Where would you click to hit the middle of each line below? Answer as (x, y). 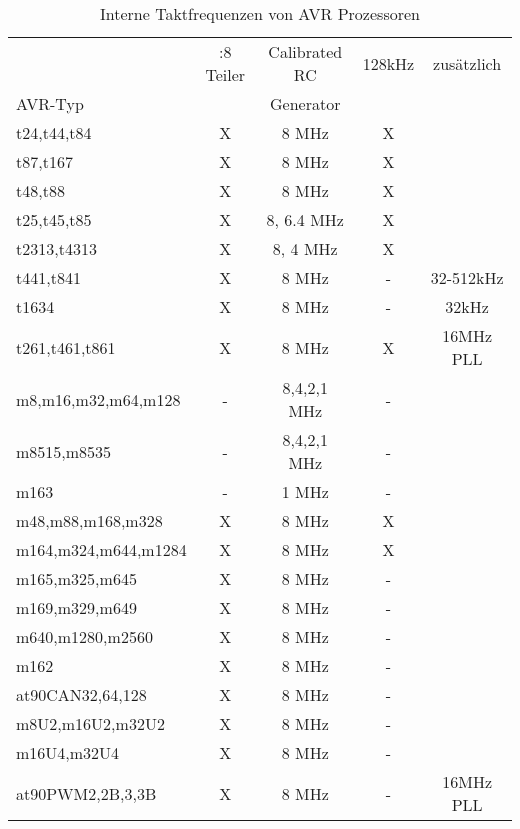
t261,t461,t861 (66, 347)
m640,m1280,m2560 (84, 636)
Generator (305, 103)
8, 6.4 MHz (305, 219)
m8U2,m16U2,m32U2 (90, 723)
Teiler (225, 74)
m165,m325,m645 (76, 578)
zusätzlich (467, 63)
